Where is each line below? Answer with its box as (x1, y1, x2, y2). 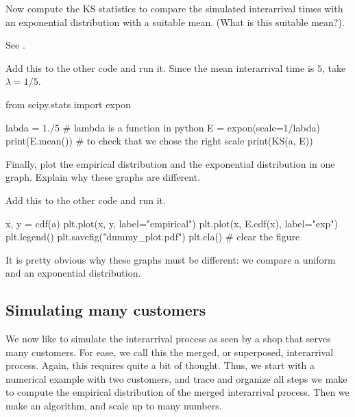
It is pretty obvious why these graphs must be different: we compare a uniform (5, 252, 336, 266)
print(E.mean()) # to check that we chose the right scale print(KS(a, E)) (5, 134, 313, 148)
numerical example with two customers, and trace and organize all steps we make (5, 371, 347, 386)
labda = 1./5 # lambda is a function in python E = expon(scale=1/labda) (5, 120, 320, 134)
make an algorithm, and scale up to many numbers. (5, 399, 222, 413)
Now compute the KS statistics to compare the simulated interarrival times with (5, 1, 343, 15)
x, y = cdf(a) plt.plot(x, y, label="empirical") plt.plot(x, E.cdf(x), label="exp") (5, 216, 338, 230)
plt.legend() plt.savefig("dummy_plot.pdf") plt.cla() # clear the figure (5, 229, 300, 244)
